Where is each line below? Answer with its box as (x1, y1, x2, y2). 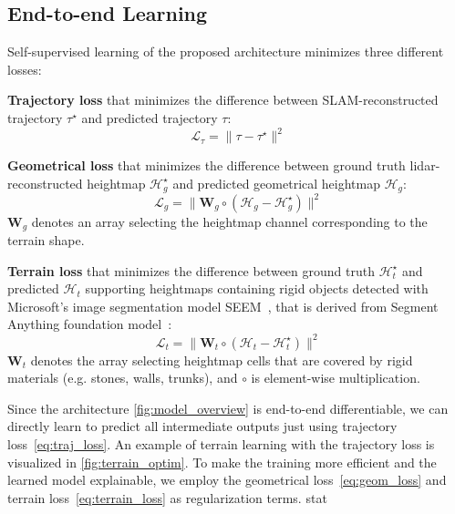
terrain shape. (7, 231, 85, 250)
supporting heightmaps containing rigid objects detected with (85, 279, 429, 298)
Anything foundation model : (7, 314, 172, 334)
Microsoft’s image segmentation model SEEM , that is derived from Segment (7, 296, 439, 315)
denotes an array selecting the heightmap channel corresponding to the (31, 211, 428, 231)
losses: (7, 59, 42, 78)
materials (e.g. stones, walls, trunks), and (7, 368, 238, 387)
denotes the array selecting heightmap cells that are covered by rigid (30, 350, 413, 369)
